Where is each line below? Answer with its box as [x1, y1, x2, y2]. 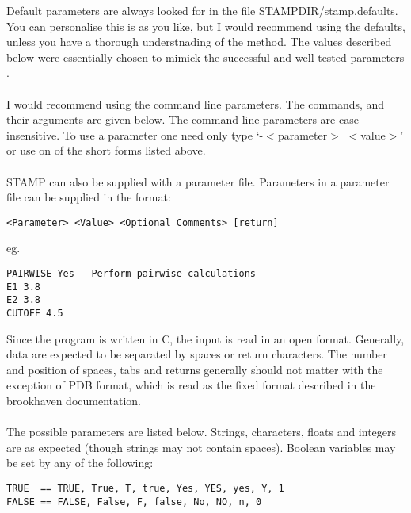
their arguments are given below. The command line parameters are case [6, 111, 359, 128]
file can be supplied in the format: [6, 189, 171, 205]
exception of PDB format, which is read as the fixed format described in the [6, 377, 376, 393]
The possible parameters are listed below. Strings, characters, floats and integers [6, 423, 397, 440]
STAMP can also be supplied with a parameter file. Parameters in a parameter [6, 173, 390, 190]
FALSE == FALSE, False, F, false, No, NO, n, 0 [6, 496, 262, 507]
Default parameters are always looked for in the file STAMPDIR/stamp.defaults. [6, 2, 398, 18]
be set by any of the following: [6, 454, 154, 471]
